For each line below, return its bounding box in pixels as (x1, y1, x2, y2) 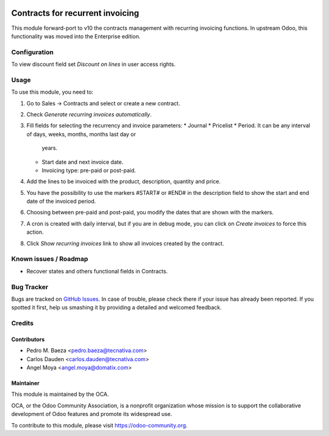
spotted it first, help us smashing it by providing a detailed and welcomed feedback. (11, 304, 222, 311)
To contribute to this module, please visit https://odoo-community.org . (11, 421, 188, 429)
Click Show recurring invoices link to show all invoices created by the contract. (26, 239, 225, 247)
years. (41, 144, 58, 152)
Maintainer (11, 379, 40, 387)
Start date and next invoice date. (41, 158, 124, 166)
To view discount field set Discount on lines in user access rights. (11, 61, 176, 68)
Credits (11, 319, 34, 328)
